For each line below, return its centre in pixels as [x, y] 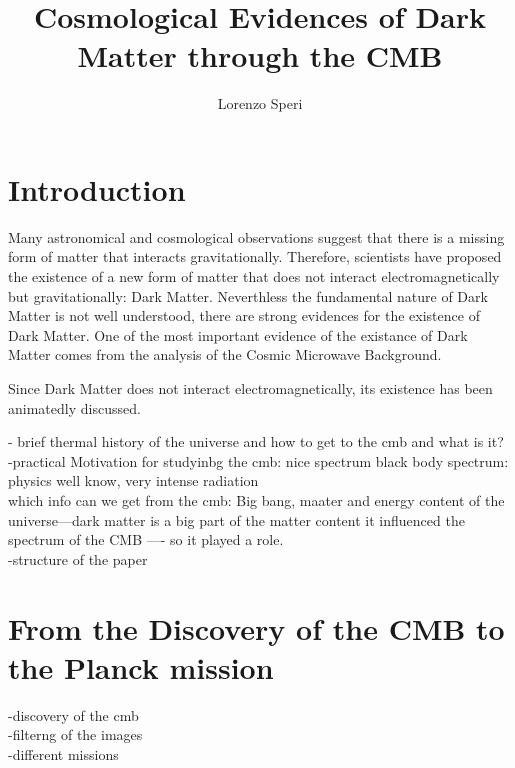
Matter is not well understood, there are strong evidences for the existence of [244, 315]
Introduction [97, 188]
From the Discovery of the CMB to [256, 627]
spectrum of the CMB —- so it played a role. [146, 539]
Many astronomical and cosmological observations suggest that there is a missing [256, 236]
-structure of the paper [78, 558]
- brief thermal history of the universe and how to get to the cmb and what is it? [256, 441]
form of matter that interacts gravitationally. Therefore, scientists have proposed [255, 256]
